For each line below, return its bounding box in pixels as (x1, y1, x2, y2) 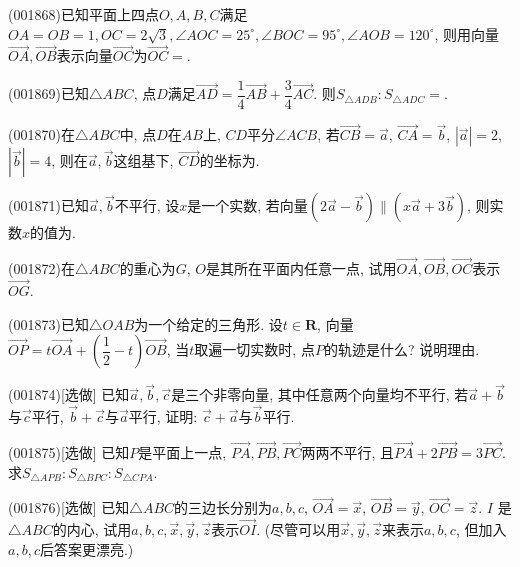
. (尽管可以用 (256, 519, 341, 540)
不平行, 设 (114, 195, 180, 216)
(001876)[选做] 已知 (8, 497, 130, 518)
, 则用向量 (434, 23, 500, 44)
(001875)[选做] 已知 (8, 441, 130, 462)
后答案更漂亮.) (39, 538, 134, 559)
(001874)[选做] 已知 (8, 384, 130, 405)
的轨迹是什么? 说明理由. (323, 339, 480, 360)
